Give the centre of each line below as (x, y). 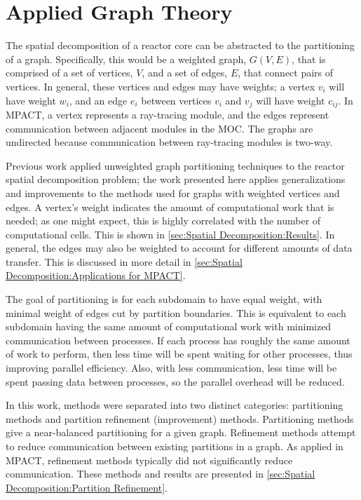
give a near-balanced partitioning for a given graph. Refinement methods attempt (181, 432)
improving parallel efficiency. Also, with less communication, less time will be (171, 368)
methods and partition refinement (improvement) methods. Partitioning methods (180, 418)
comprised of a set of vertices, (69, 73)
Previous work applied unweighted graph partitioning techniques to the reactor (175, 165)
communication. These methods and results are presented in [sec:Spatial (161, 474)
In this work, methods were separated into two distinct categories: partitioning (175, 405)
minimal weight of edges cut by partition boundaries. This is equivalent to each (176, 312)
